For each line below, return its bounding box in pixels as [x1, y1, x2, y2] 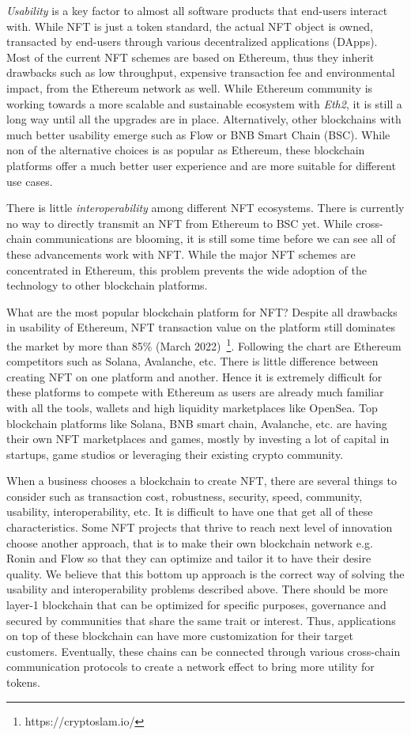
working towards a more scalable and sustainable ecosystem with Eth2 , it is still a [6, 95, 402, 112]
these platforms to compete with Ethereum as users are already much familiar [6, 384, 384, 400]
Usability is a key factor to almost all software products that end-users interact [6, 2, 388, 18]
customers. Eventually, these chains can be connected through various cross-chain [6, 642, 401, 659]
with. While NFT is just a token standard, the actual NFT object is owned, [6, 17, 373, 34]
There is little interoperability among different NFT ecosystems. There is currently [6, 199, 405, 216]
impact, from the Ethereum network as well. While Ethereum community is [6, 79, 373, 96]
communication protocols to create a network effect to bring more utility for [6, 658, 375, 675]
